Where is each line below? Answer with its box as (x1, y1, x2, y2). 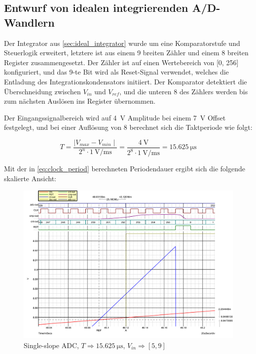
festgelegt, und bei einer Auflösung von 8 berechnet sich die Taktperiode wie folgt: (4, 122, 253, 132)
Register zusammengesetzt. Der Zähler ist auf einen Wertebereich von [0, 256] (4, 57, 239, 67)
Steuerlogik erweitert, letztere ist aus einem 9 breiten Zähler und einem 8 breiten (4, 47, 249, 58)
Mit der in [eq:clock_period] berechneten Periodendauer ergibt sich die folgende (4, 163, 245, 174)
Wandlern (4, 14, 55, 30)
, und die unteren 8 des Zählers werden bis (119, 86, 248, 96)
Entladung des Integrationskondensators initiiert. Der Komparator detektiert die (4, 76, 247, 86)
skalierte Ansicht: (4, 173, 56, 183)
